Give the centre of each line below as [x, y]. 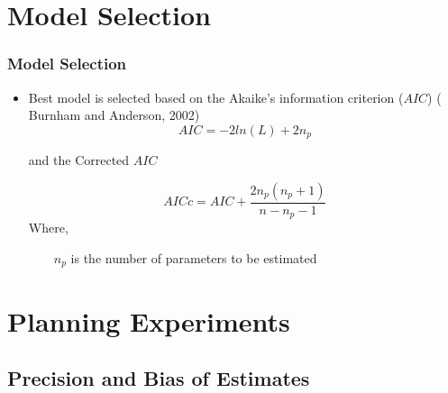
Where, [48, 228]
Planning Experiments [149, 320]
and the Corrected [79, 160]
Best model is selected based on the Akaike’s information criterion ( [216, 97]
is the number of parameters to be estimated [194, 257]
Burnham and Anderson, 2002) [114, 115]
